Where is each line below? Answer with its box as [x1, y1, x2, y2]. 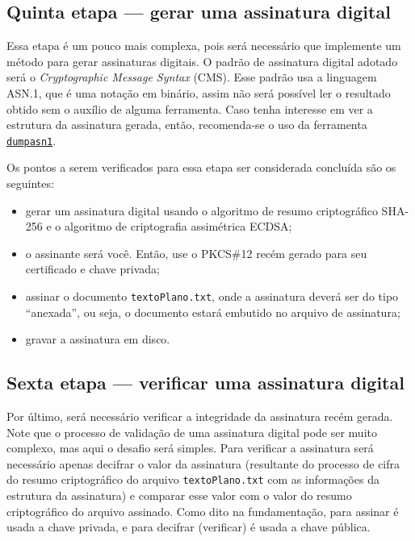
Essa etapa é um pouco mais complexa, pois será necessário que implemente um [6, 37, 401, 54]
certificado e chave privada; [25, 260, 160, 277]
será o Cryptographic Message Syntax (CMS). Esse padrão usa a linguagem [6, 69, 377, 85]
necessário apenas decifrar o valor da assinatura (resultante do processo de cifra [6, 455, 400, 472]
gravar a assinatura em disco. [25, 331, 170, 347]
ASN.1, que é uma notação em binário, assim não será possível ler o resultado [6, 84, 391, 101]
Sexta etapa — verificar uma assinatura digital [6, 370, 405, 395]
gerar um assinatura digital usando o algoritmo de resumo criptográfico [25, 202, 378, 218]
